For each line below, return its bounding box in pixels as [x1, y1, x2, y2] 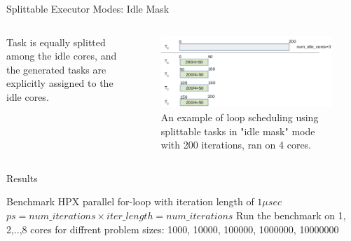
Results [6, 170, 38, 185]
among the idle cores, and [6, 48, 117, 63]
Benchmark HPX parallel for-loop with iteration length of [6, 194, 254, 209]
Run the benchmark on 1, [236, 207, 346, 222]
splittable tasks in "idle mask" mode [160, 123, 315, 138]
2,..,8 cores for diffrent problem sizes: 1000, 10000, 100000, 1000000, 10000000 [6, 221, 339, 236]
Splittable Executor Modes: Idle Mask [6, 1, 170, 15]
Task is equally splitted [6, 34, 106, 49]
